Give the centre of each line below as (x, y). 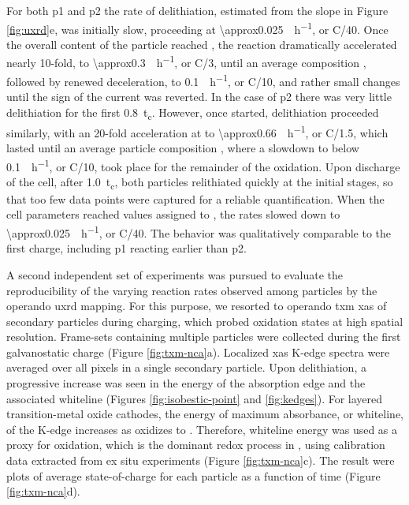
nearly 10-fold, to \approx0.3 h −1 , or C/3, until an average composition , (186, 62)
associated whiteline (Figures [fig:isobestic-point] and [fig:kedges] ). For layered (195, 398)
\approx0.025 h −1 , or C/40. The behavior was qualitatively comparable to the (199, 232)
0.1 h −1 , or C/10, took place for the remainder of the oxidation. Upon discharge (203, 165)
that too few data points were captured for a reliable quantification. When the (195, 198)
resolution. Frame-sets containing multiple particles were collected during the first (204, 337)
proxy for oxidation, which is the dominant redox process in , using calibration (196, 445)
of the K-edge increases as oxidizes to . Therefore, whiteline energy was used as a (202, 429)
